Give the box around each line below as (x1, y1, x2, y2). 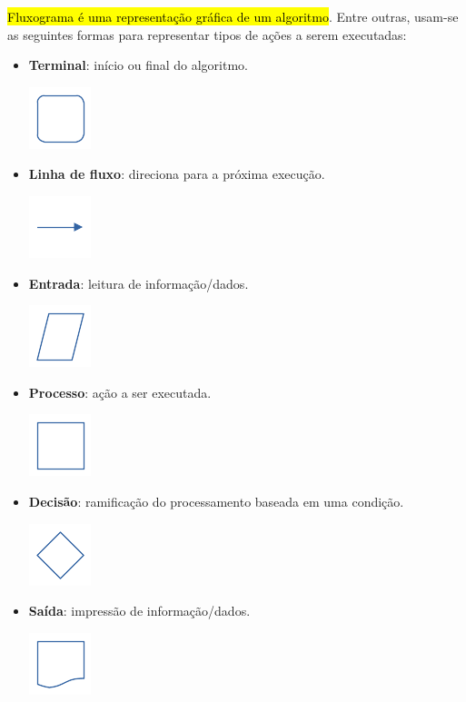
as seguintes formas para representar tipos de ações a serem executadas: (7, 25, 407, 44)
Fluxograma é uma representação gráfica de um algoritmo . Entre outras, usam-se (7, 7, 459, 25)
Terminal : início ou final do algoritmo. (28, 55, 248, 74)
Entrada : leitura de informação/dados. (28, 273, 249, 292)
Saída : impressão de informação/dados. (28, 601, 251, 620)
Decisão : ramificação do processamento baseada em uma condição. (28, 491, 404, 510)
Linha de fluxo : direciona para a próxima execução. (28, 164, 325, 183)
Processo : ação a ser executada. (28, 382, 212, 401)
